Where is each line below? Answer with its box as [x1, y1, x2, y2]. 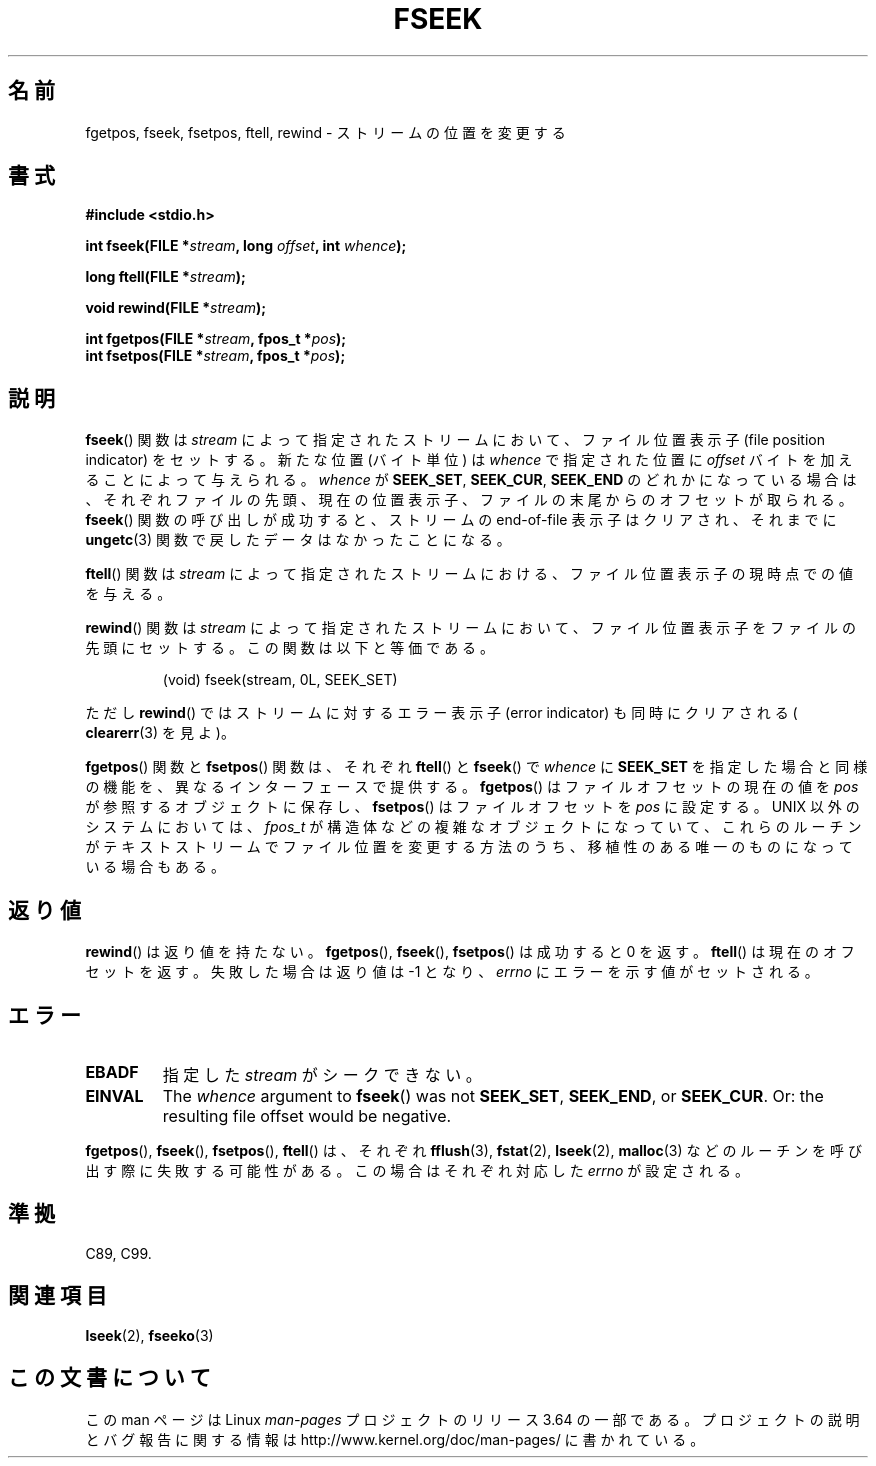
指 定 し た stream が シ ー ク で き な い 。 [162, 1064, 482, 1085]
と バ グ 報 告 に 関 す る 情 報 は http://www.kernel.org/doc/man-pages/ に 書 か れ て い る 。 [85, 1430, 705, 1448]
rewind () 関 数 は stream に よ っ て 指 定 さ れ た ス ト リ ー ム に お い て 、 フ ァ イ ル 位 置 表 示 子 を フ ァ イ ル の [85, 619, 856, 637]
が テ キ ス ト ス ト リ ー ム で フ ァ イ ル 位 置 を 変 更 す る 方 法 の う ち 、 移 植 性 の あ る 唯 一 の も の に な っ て [85, 838, 853, 856]
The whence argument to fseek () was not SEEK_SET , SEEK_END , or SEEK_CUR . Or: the [162, 1085, 824, 1106]
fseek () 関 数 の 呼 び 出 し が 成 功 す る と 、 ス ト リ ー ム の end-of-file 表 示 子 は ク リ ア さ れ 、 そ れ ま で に [85, 511, 837, 529]
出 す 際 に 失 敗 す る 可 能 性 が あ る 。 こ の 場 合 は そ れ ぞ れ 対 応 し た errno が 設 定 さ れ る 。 [85, 1161, 749, 1179]
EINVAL [85, 1085, 144, 1106]
